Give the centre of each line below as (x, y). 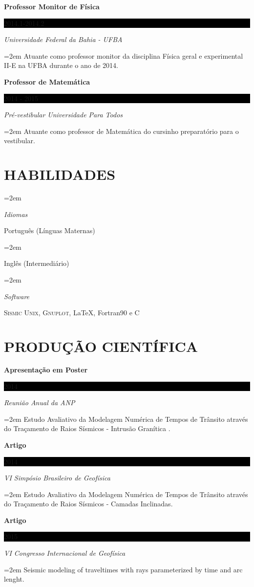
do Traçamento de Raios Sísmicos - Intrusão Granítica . (87, 428)
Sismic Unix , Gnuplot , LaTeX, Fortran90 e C (72, 313)
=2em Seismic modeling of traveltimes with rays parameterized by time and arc (123, 569)
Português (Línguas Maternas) (50, 230)
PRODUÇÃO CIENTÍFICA (101, 346)
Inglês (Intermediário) (37, 263)
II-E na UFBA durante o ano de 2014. (61, 65)
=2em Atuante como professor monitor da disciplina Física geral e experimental (124, 55)
